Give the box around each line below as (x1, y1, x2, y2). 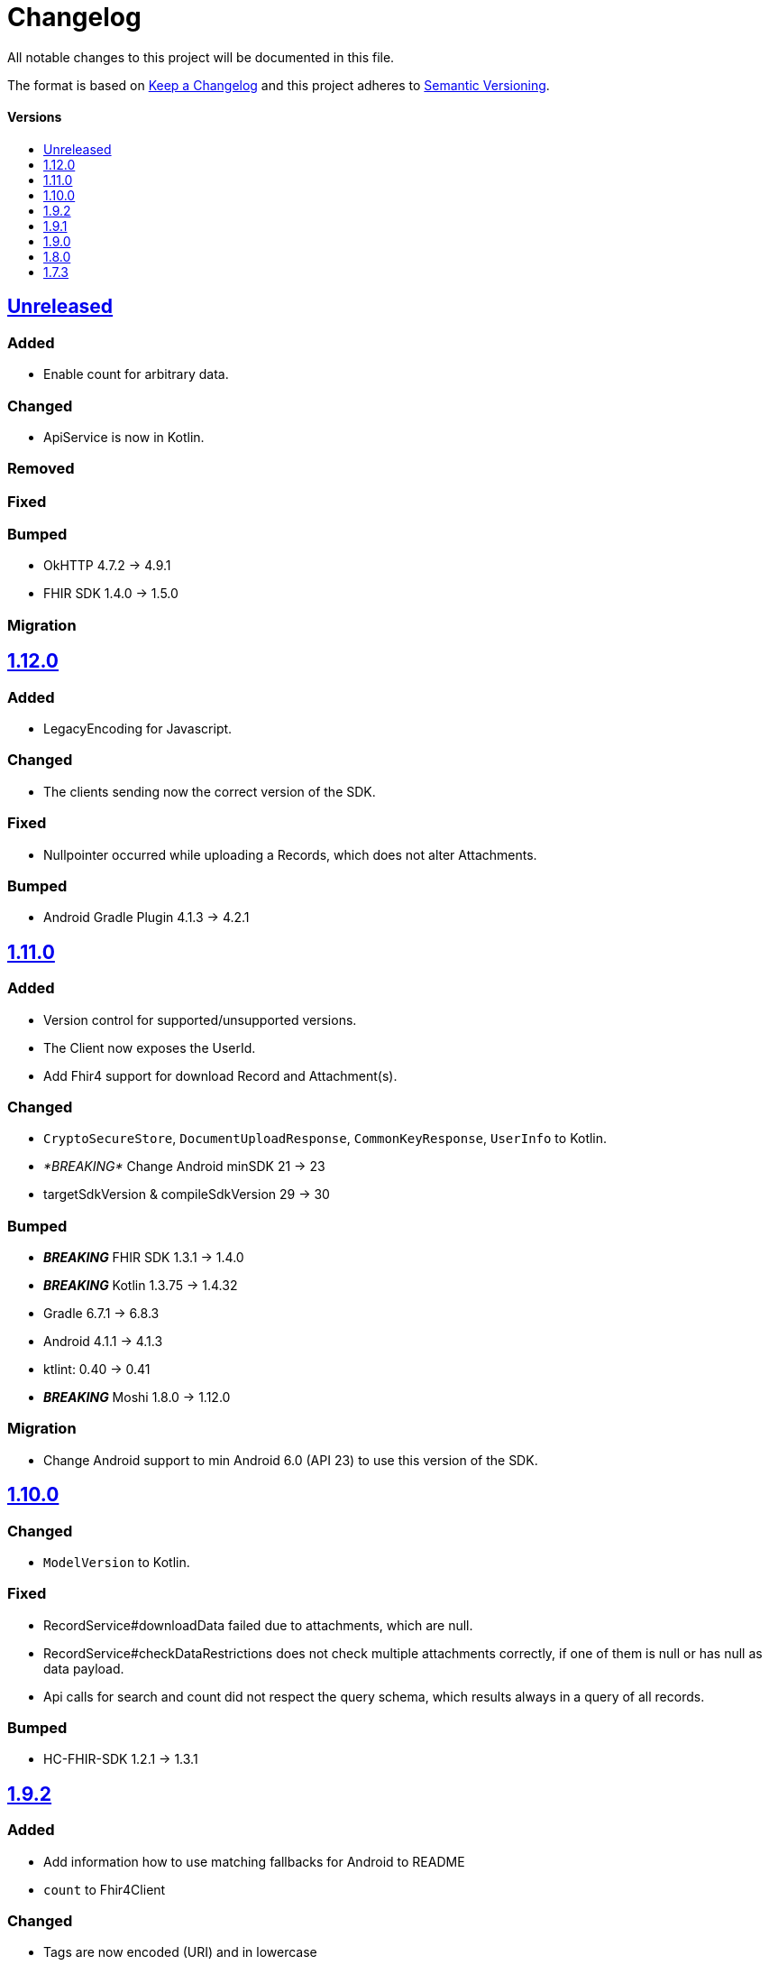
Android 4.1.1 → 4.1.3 (43, 1333, 163, 1349)
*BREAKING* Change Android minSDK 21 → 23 (43, 1158, 325, 1175)
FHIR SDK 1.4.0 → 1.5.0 (43, 586, 179, 602)
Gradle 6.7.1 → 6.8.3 (43, 1305, 160, 1321)
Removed (7, 459, 75, 478)
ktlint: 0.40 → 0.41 (43, 1361, 151, 1377)
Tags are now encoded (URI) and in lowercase (43, 1944, 317, 1960)
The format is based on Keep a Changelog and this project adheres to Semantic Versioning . (7, 77, 550, 93)
